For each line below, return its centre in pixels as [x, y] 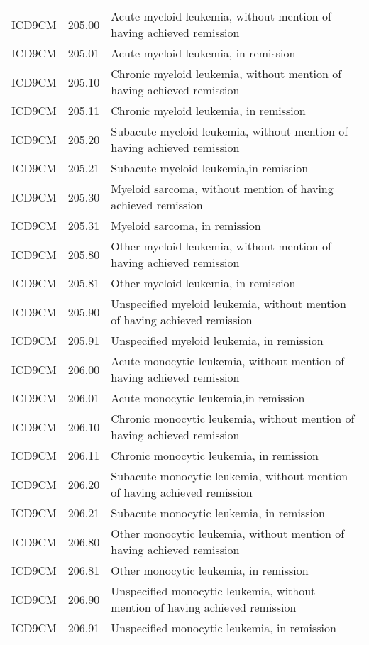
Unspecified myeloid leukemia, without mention [228, 303]
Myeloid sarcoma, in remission [186, 225]
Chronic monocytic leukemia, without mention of [233, 418]
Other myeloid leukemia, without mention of [221, 246]
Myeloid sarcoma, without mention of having [222, 188]
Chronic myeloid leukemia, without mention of [226, 73]
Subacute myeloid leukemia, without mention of [230, 131]
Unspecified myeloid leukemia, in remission [217, 340]
